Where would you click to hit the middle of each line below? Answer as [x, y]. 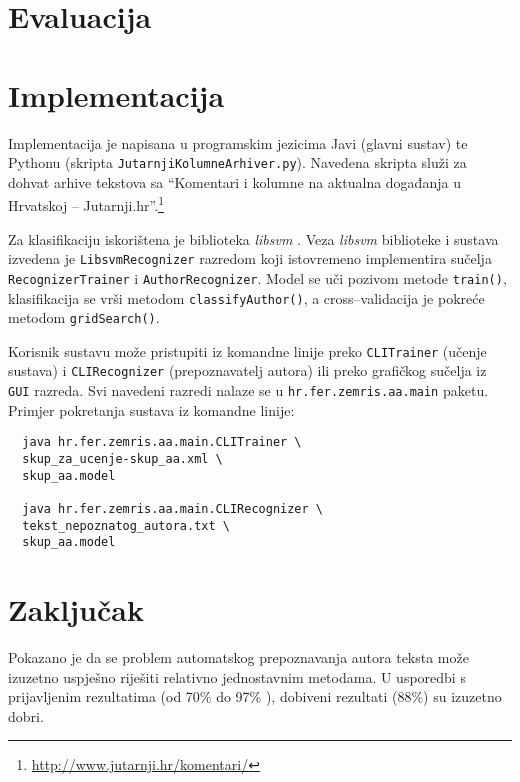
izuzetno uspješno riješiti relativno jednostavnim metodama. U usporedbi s [237, 676]
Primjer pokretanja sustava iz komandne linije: [151, 409]
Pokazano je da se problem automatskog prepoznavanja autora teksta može [238, 657]
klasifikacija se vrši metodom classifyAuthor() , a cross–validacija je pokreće [246, 297]
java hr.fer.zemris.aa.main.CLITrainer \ [162, 442]
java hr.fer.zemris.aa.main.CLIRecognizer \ [172, 509]
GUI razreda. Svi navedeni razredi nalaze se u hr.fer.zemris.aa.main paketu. [248, 390]
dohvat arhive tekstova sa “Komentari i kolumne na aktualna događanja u [234, 181]
